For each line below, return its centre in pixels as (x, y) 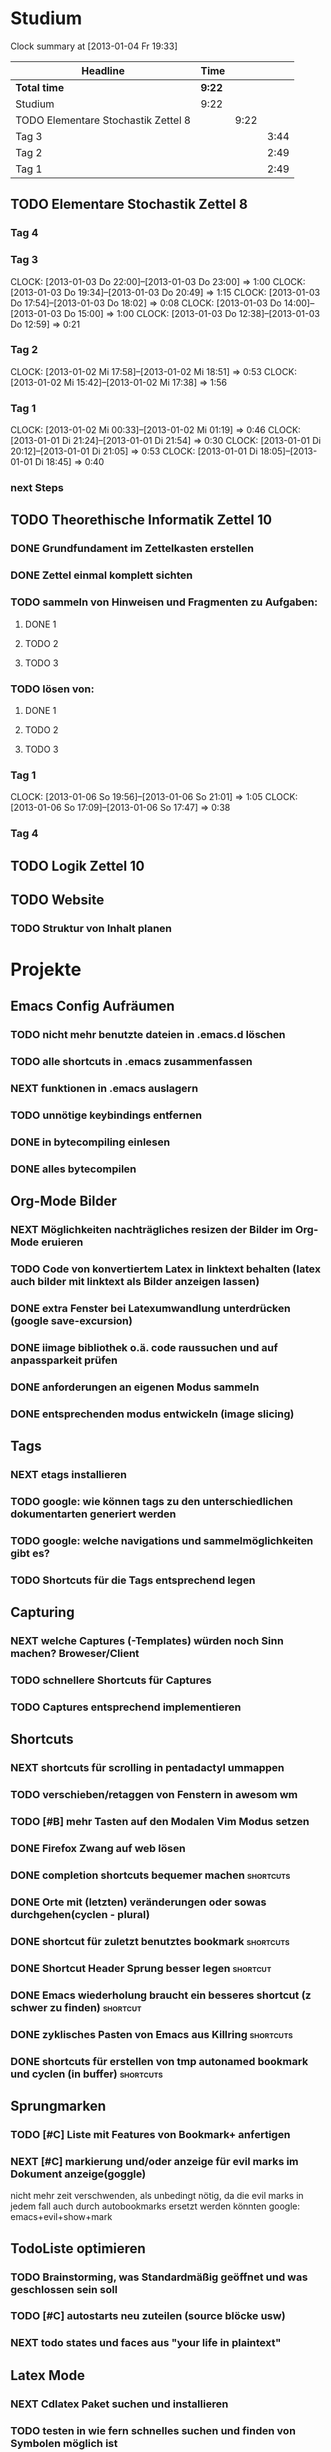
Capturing (42, 1612)
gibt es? (30, 1553)
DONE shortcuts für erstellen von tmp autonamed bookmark (159, 2061)
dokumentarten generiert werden (93, 1514)
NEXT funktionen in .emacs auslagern (104, 1089)
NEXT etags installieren (68, 1475)
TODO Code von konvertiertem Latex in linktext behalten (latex (166, 1269)
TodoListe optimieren (78, 2248)
